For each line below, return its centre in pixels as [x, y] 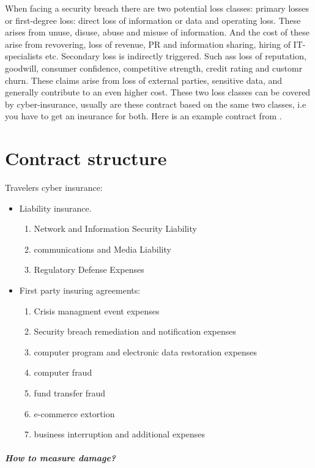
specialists [24, 56]
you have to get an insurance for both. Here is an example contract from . [143, 116]
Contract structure [86, 158]
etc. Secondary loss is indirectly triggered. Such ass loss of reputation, [176, 56]
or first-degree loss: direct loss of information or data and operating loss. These [153, 20]
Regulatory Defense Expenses [89, 269]
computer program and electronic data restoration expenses [146, 351]
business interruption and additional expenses [119, 434]
